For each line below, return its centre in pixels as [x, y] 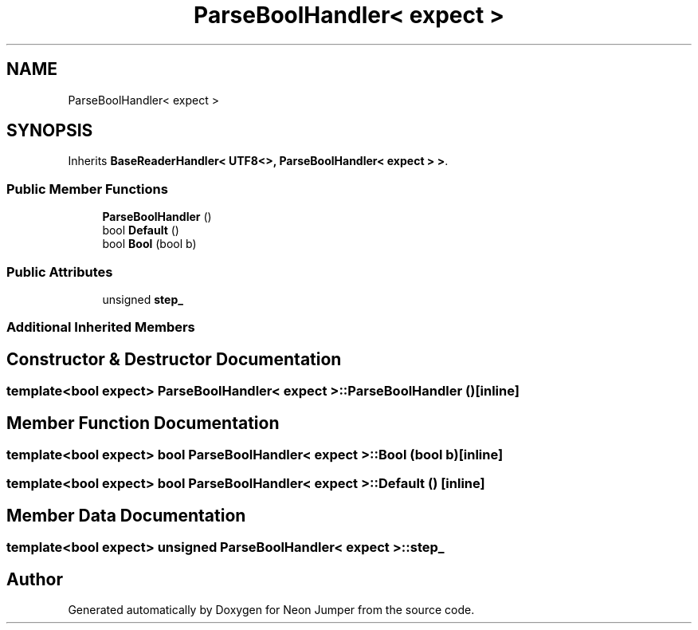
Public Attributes [60, 272]
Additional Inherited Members [101, 327]
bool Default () [141, 230]
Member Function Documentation [143, 423]
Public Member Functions [87, 189]
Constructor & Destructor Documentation [174, 359]
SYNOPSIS [50, 131]
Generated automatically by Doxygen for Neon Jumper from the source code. [271, 610]
